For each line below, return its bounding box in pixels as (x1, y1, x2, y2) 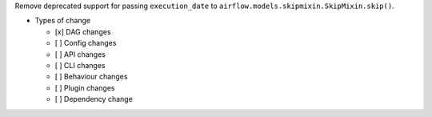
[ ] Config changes (54, 38, 117, 48)
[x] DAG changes (54, 26, 111, 36)
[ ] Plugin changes (54, 83, 115, 92)
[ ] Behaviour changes (54, 72, 128, 82)
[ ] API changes (54, 49, 106, 59)
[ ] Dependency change (54, 95, 134, 104)
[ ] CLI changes (54, 60, 106, 70)
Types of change (34, 16, 91, 26)
